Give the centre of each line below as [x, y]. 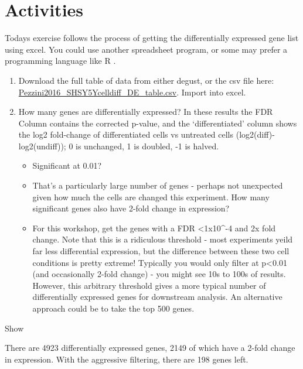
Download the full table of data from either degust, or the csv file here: [146, 80]
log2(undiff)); [42, 146]
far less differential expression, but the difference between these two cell [161, 251]
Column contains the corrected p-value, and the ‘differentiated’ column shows [158, 123]
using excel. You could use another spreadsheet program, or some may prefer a [146, 49]
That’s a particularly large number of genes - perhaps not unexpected [158, 185]
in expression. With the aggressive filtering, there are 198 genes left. [127, 359]
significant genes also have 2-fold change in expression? [131, 208]
